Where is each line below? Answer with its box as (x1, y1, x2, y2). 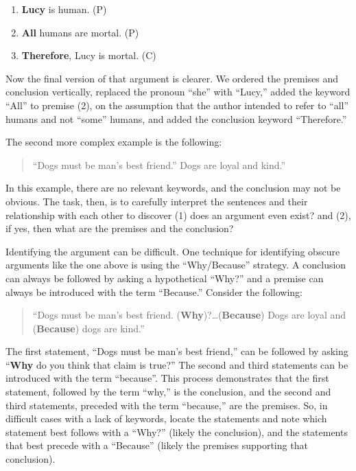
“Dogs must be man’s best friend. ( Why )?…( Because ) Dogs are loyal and (32, 308, 346, 322)
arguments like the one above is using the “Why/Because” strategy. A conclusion (5, 257, 346, 272)
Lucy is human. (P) (21, 2, 107, 16)
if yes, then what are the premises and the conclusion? (5, 221, 234, 235)
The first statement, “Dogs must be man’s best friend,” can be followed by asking (5, 344, 348, 358)
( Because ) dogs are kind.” (32, 321, 145, 335)
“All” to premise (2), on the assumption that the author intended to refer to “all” (5, 97, 349, 112)
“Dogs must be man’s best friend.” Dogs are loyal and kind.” (32, 157, 286, 172)
